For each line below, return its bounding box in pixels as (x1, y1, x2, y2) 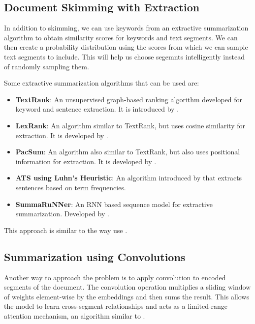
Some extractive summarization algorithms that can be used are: (4, 78, 199, 88)
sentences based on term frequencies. (15, 182, 126, 192)
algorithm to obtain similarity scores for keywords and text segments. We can (4, 32, 238, 42)
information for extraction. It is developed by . (15, 156, 157, 166)
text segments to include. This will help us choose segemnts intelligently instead (4, 51, 245, 61)
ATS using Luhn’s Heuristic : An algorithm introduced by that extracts (15, 173, 242, 183)
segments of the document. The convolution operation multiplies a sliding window (4, 282, 251, 292)
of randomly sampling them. (4, 61, 89, 71)
